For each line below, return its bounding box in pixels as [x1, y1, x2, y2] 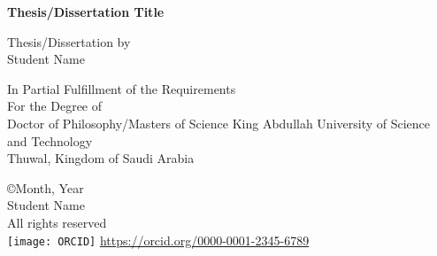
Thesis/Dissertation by [7, 32, 131, 50]
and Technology [7, 131, 93, 150]
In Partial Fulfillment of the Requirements [7, 79, 236, 97]
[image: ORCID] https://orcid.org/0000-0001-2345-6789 [7, 230, 310, 249]
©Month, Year [7, 178, 84, 197]
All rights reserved [7, 213, 107, 231]
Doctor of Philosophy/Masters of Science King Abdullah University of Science [7, 113, 431, 132]
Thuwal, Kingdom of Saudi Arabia [7, 149, 195, 167]
